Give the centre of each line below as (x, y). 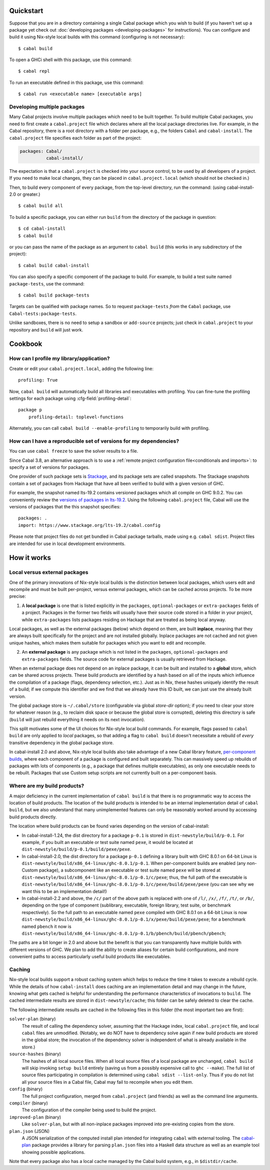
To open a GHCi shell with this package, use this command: (70, 60)
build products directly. (33, 817)
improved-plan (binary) (35, 1117)
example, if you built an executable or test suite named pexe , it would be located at (107, 842)
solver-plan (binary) (32, 1019)
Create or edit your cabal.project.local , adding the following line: (81, 369)
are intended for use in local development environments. (67, 543)
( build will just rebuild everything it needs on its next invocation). (77, 719)
